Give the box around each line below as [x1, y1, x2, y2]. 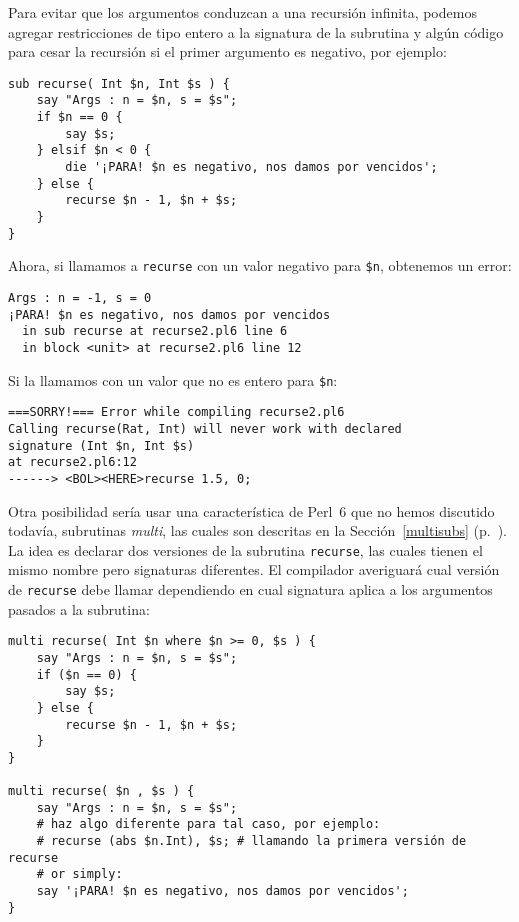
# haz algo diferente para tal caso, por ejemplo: [36, 817, 381, 832]
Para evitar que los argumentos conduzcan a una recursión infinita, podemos [8, 2, 477, 22]
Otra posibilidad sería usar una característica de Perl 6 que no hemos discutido [8, 500, 495, 521]
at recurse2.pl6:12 [8, 455, 137, 470]
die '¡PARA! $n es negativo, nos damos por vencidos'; [65, 160, 438, 175]
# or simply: [36, 867, 123, 882]
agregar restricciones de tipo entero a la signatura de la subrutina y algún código [8, 21, 504, 42]
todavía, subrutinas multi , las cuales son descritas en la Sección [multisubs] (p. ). [8, 520, 507, 541]
